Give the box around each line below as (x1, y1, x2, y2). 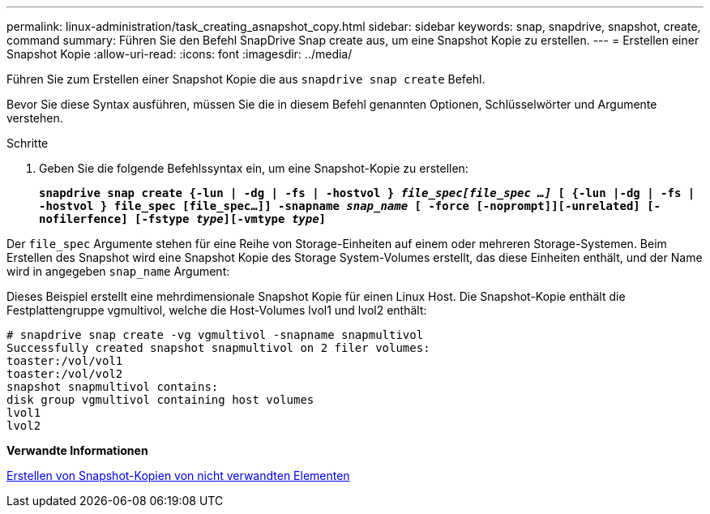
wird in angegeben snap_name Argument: (6, 264, 230, 278)
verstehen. (6, 111, 63, 125)
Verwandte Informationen (6, 443, 148, 457)
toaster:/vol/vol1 (6, 354, 123, 367)
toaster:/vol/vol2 (6, 367, 123, 380)
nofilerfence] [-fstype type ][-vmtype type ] (39, 212, 327, 225)
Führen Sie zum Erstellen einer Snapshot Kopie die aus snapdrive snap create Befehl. (6, 72, 485, 86)
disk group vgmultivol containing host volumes (6, 393, 314, 406)
